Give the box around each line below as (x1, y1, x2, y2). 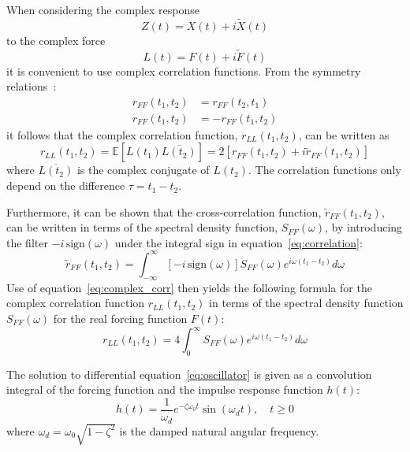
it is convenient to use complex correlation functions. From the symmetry (6, 62, 361, 79)
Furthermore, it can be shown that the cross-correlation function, (6, 203, 322, 220)
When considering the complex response (6, 2, 199, 17)
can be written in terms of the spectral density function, (6, 219, 278, 235)
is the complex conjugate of (76, 161, 210, 178)
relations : (6, 78, 57, 94)
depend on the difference (6, 177, 125, 194)
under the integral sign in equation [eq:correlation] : (114, 234, 363, 250)
